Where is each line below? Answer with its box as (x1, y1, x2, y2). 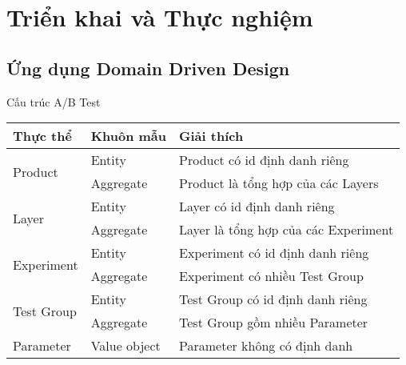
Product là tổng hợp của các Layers (179, 174, 379, 193)
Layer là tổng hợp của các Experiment (179, 220, 394, 239)
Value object (90, 336, 161, 355)
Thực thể (13, 126, 72, 146)
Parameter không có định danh (179, 336, 353, 355)
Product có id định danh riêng (179, 150, 349, 170)
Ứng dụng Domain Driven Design (6, 55, 290, 80)
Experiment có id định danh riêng (179, 243, 369, 263)
